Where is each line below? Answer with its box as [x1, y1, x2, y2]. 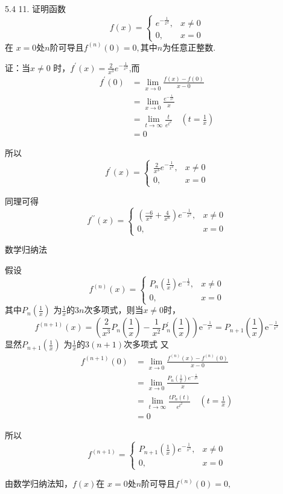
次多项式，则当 [84, 303, 144, 316]
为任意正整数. [162, 40, 216, 53]
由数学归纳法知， [5, 477, 72, 490]
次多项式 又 [124, 338, 169, 350]
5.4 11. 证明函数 [5, 2, 66, 14]
